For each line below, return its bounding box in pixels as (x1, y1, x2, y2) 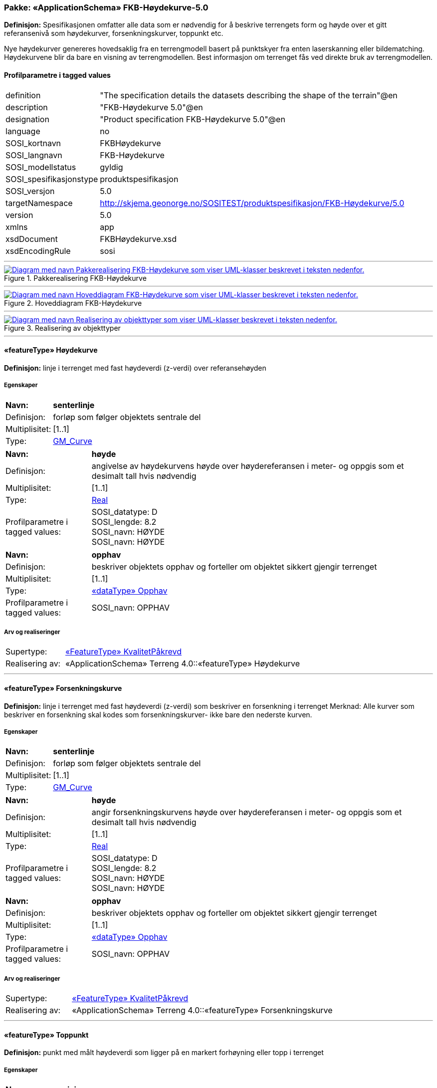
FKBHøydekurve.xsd (100, 233, 177, 244)
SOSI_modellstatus (5, 162, 76, 172)
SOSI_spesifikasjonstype (5, 174, 98, 184)
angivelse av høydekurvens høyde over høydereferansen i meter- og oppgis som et (91, 460, 404, 471)
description (5, 102, 48, 112)
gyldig (100, 162, 123, 172)
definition (5, 90, 41, 100)
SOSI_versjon (5, 186, 55, 196)
